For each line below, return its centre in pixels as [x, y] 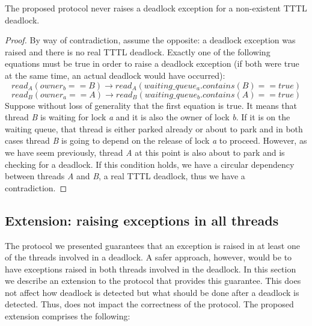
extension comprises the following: [68, 316]
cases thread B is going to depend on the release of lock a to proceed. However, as [156, 140]
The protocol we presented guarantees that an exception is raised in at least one [152, 245]
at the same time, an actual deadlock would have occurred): [115, 75]
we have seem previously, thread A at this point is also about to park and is [145, 152]
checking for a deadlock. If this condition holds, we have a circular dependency [150, 164]
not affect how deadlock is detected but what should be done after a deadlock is [152, 292]
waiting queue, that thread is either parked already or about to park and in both [154, 128]
